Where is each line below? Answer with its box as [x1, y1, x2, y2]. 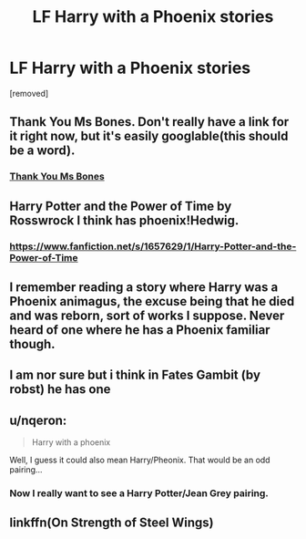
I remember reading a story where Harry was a [9, 279, 279, 295]
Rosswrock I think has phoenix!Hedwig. [9, 212, 240, 228]
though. [9, 336, 56, 352]
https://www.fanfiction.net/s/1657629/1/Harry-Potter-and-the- [9, 240, 297, 253]
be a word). [9, 143, 76, 159]
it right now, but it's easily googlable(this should [9, 129, 289, 144]
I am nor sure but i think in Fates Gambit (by [9, 368, 261, 383]
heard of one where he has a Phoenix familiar [9, 322, 270, 337]
